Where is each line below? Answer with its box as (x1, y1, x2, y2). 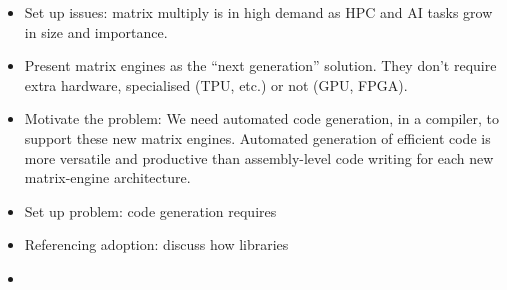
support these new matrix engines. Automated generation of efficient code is (24, 127, 491, 148)
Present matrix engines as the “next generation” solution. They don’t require (24, 55, 497, 76)
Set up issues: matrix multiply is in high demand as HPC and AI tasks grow (24, 2, 493, 22)
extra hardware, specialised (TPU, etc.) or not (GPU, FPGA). (24, 74, 408, 95)
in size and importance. (24, 21, 168, 42)
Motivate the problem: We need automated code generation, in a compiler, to (24, 108, 499, 129)
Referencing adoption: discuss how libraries (24, 234, 289, 255)
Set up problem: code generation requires (24, 200, 277, 221)
